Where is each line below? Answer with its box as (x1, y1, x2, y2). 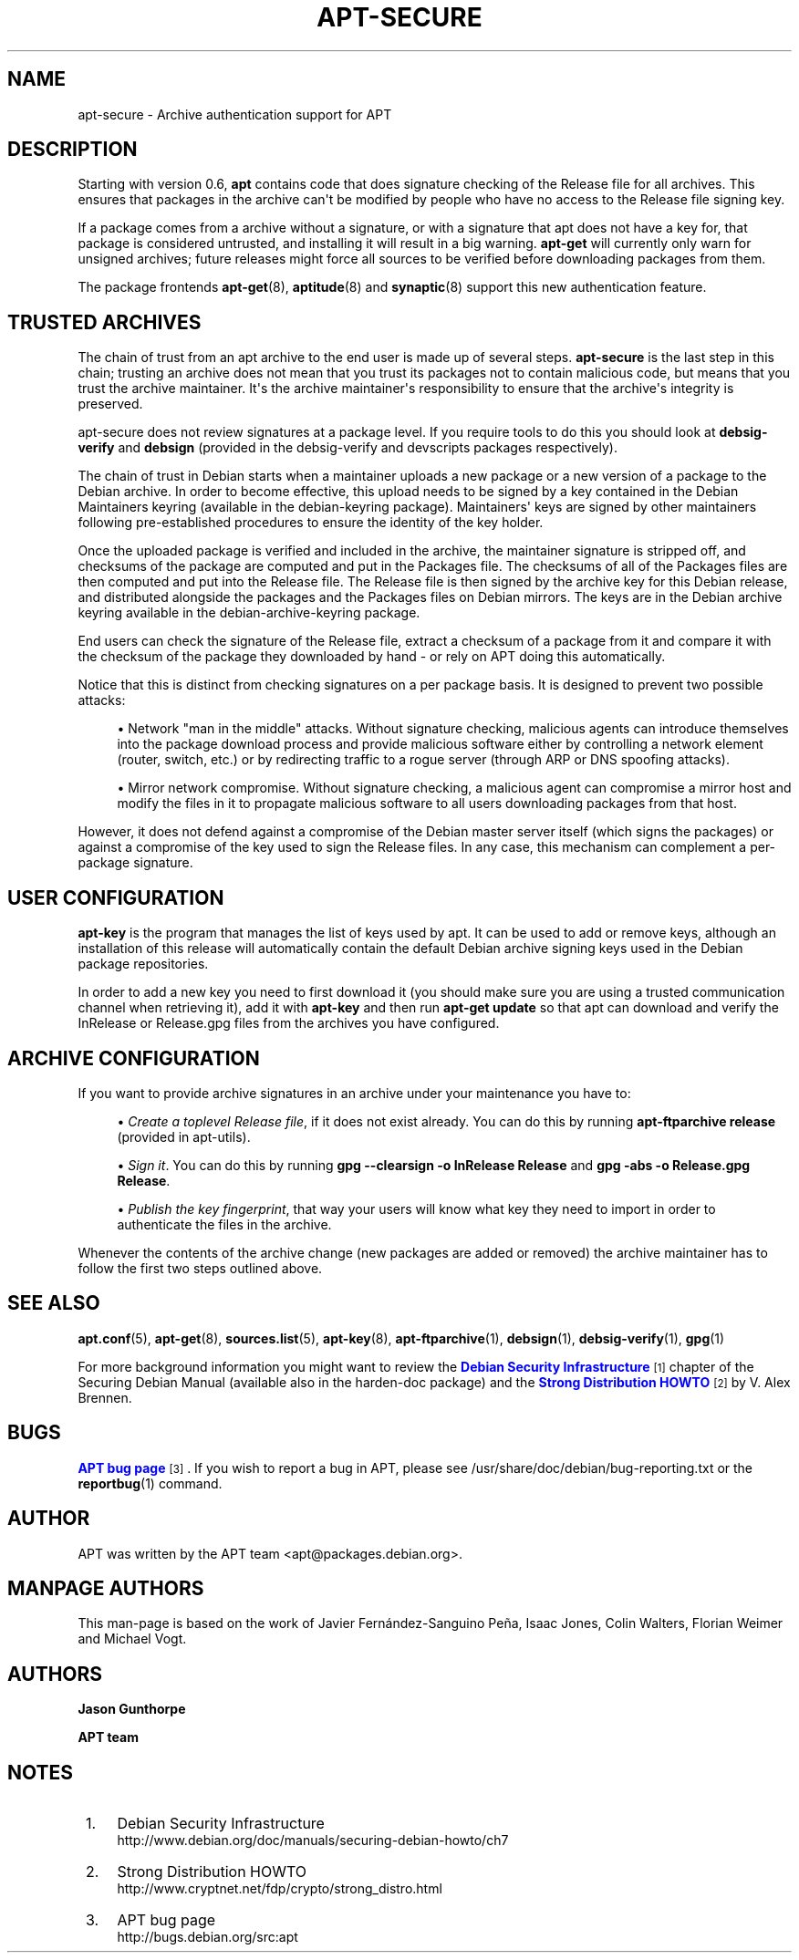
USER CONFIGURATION (7, 886, 224, 909)
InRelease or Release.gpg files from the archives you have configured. (78, 1015, 500, 1032)
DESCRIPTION (7, 138, 138, 161)
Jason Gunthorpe (78, 1701, 186, 1717)
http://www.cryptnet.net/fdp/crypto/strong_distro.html (117, 1881, 442, 1897)
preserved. (78, 396, 143, 412)
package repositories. (78, 956, 209, 972)
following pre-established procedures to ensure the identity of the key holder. (78, 514, 544, 531)
